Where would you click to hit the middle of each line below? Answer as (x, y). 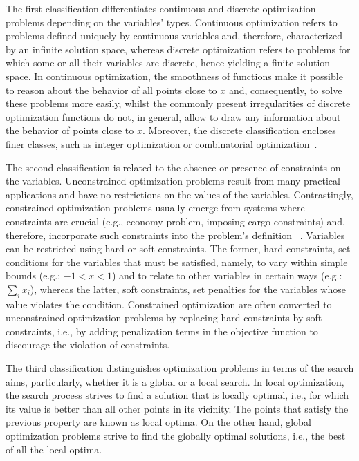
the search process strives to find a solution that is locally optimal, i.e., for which (177, 395)
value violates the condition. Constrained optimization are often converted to (169, 304)
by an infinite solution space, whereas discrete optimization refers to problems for (178, 49)
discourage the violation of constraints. (88, 345)
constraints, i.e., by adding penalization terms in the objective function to (162, 331)
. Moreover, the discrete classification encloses (239, 130)
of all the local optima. (54, 449)
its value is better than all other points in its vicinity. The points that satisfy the (177, 408)
